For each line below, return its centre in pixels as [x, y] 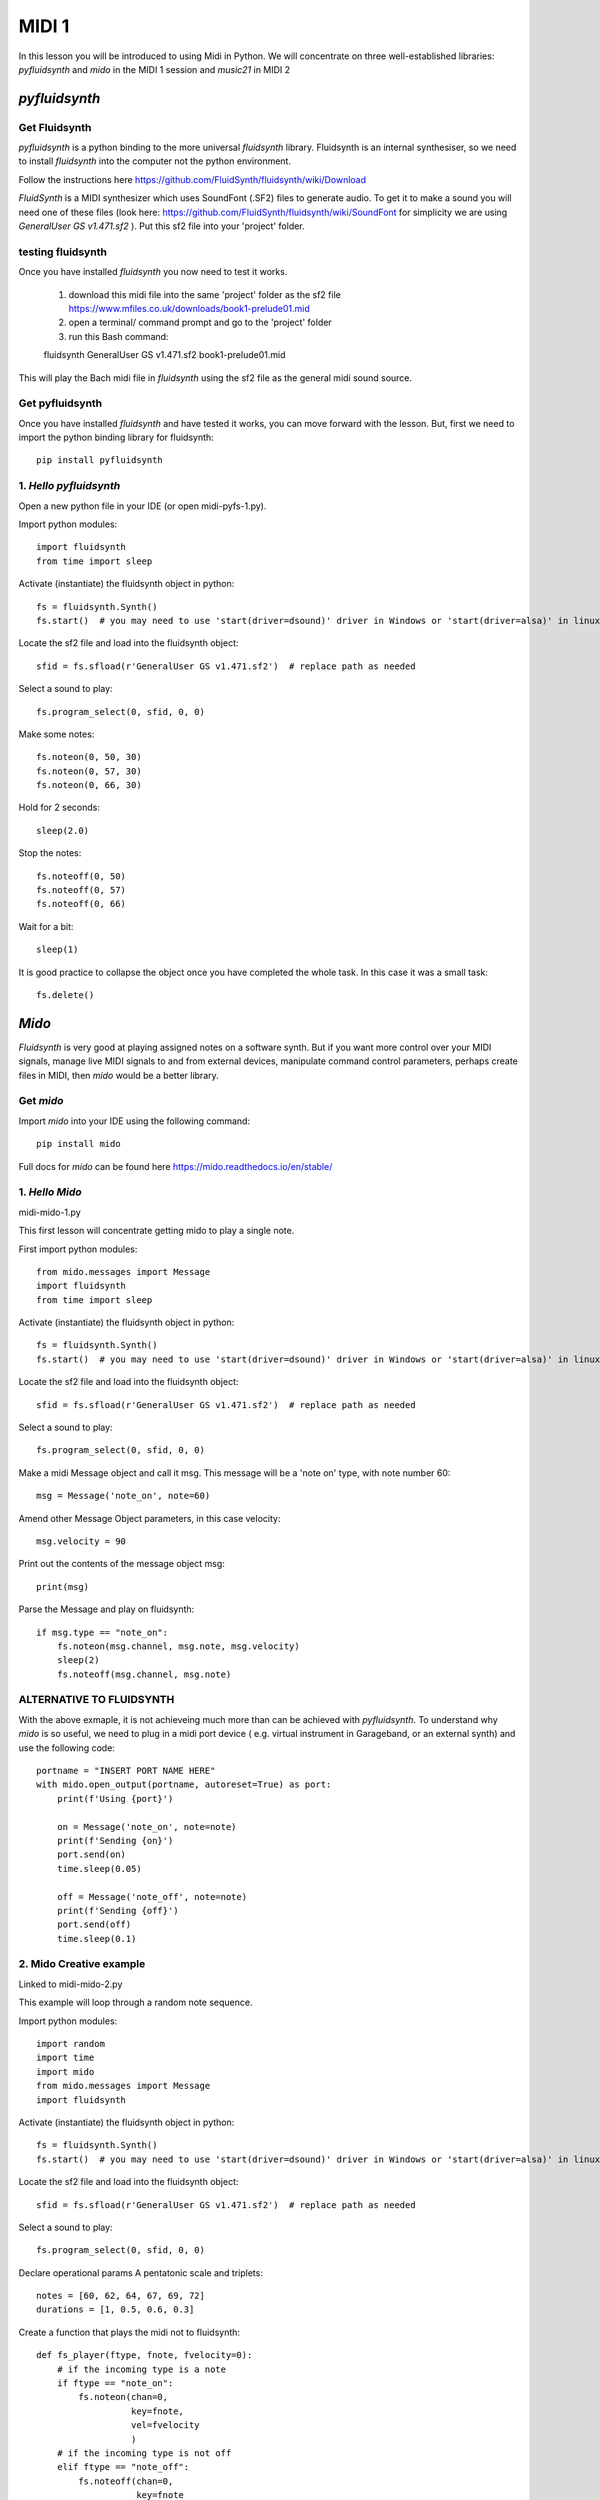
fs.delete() [65, 994]
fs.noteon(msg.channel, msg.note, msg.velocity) [178, 1646]
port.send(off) [94, 1924]
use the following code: [66, 1747]
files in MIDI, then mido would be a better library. [118, 1075]
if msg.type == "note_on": [102, 1632]
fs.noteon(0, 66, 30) [89, 785]
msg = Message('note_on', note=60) [123, 1496]
